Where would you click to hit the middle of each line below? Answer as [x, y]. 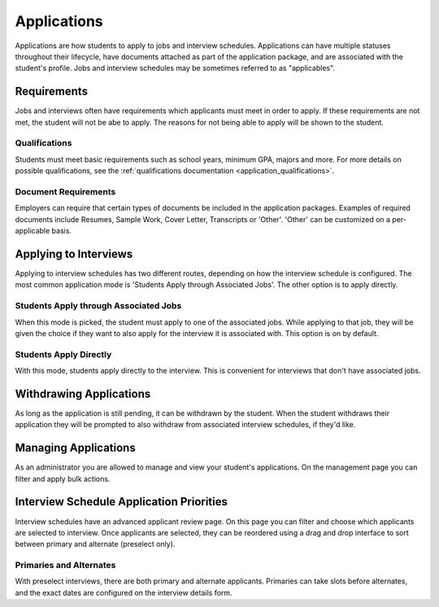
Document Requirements [65, 191]
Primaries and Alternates [65, 566]
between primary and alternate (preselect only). [95, 544]
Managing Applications [75, 448]
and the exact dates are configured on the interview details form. [124, 592]
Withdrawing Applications [83, 393]
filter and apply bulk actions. [63, 478]
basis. [62, 231]
